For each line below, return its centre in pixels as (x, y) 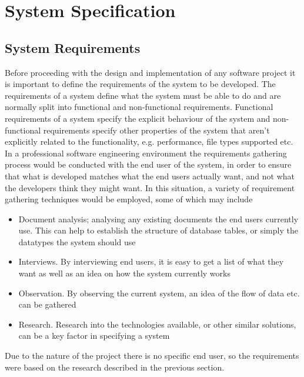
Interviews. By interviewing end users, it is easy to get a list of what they (151, 261)
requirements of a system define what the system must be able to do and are (143, 95)
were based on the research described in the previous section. (115, 367)
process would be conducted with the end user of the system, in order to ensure (148, 164)
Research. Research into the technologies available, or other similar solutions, (157, 324)
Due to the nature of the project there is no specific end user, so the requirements (152, 356)
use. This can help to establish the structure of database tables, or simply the (158, 230)
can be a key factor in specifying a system (94, 336)
